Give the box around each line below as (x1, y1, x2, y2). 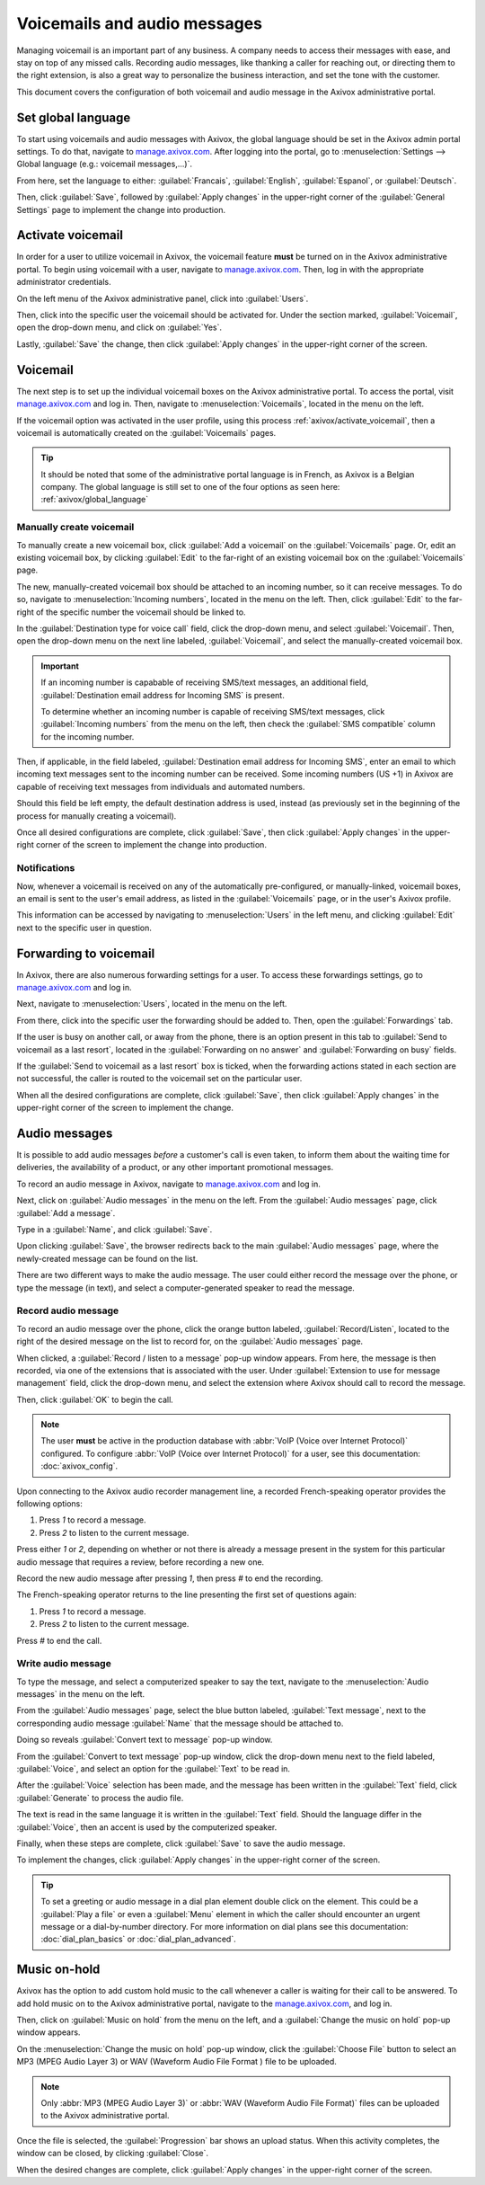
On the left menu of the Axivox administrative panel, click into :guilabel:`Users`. (16, 293, 309, 304)
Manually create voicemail (16, 521, 135, 534)
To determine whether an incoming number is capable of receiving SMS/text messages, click (40, 706, 385, 716)
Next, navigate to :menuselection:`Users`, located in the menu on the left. (16, 999, 287, 1009)
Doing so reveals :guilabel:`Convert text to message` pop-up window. (16, 1735, 273, 1745)
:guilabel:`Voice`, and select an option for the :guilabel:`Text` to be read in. (16, 1763, 291, 1774)
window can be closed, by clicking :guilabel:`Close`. (16, 2148, 209, 2159)
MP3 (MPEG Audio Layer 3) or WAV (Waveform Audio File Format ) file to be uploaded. (16, 2056, 337, 2067)
